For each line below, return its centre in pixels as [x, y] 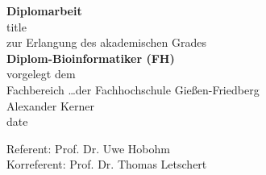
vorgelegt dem [41, 74]
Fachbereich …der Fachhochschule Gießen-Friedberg [133, 89]
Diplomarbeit [44, 10]
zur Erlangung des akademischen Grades [106, 42]
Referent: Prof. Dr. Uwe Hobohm [88, 148]
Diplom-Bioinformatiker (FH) [91, 58]
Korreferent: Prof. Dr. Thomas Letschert [107, 164]
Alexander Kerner [51, 105]
